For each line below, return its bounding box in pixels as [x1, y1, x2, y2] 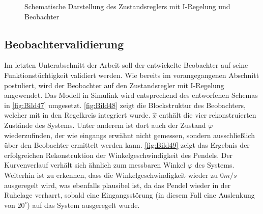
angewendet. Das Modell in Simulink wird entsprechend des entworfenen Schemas [4, 90, 258, 100]
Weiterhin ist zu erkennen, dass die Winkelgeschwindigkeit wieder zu [4, 169, 218, 180]
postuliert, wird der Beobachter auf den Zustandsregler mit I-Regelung [4, 79, 224, 90]
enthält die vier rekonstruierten [159, 110, 256, 120]
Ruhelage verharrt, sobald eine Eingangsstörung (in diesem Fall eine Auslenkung [4, 190, 255, 200]
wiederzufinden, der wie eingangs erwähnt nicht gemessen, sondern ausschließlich [4, 129, 255, 140]
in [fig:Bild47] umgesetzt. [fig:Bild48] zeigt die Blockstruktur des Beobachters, [4, 99, 246, 110]
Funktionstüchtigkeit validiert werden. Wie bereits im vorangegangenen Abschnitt [4, 69, 259, 80]
